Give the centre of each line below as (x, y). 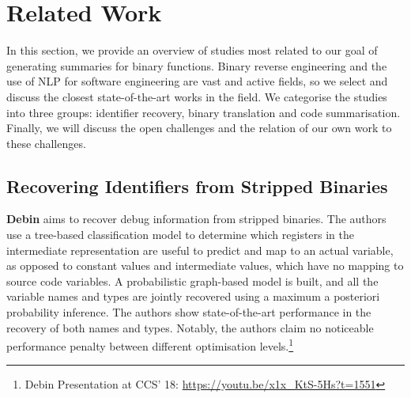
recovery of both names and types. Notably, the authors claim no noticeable (190, 327)
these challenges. (46, 143)
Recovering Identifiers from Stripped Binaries (197, 186)
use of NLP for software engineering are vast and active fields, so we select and (197, 81)
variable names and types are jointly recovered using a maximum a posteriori (193, 296)
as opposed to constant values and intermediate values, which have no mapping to (205, 265)
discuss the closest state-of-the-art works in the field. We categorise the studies (197, 96)
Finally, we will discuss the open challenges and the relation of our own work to (199, 128)
